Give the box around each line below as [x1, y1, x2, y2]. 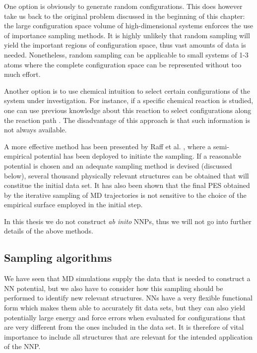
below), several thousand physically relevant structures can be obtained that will [4, 170, 249, 180]
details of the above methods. [4, 226, 93, 236]
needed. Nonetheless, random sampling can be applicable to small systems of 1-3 [4, 49, 249, 59]
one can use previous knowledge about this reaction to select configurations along [4, 105, 252, 115]
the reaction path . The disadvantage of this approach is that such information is [4, 115, 250, 125]
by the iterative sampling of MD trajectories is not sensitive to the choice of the [4, 189, 247, 200]
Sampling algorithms [4, 250, 112, 265]
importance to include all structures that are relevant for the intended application [4, 331, 253, 342]
